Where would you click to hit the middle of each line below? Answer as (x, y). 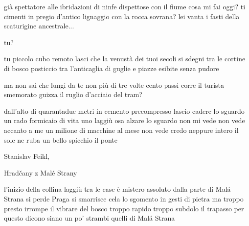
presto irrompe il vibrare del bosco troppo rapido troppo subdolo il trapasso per (124, 208)
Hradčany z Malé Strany (41, 172)
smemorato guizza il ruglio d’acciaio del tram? (73, 94)
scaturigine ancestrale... (39, 26)
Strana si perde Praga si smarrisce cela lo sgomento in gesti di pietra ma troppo (124, 198)
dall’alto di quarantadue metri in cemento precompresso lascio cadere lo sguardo (124, 111)
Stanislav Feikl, (27, 156)
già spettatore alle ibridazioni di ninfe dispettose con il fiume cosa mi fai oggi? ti (125, 6)
